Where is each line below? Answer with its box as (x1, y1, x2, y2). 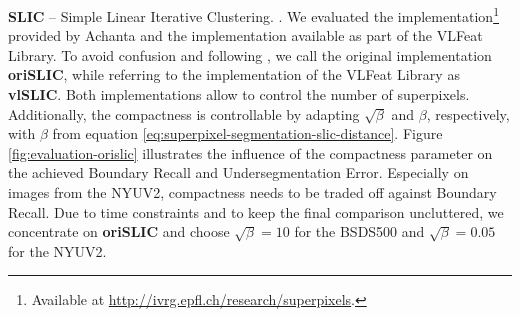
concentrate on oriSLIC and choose (8, 221, 230, 242)
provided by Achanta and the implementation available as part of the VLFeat (8, 25, 483, 46)
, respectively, (426, 103, 510, 124)
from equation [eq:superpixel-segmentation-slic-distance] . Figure (52, 123, 443, 144)
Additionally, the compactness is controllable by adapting (8, 103, 360, 124)
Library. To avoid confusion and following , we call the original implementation (8, 44, 492, 65)
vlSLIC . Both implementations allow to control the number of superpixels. (8, 84, 470, 105)
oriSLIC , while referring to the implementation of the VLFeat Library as (8, 64, 460, 85)
